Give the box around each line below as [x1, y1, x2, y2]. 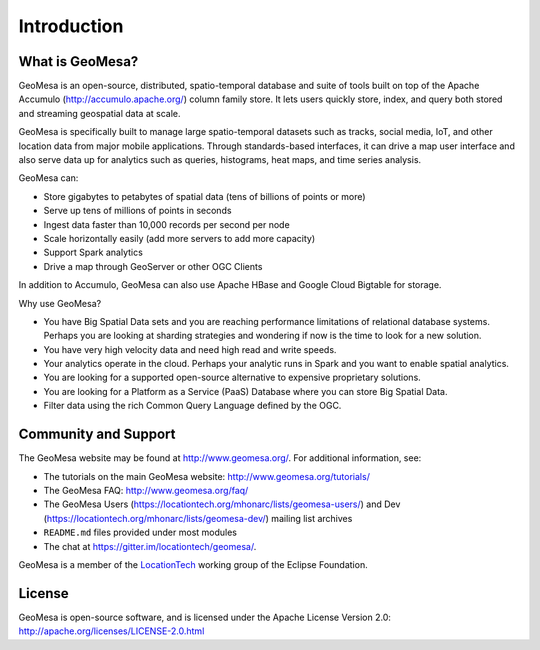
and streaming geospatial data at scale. [18, 107, 181, 119]
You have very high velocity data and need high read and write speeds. [43, 343, 337, 355]
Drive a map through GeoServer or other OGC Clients [43, 260, 263, 272]
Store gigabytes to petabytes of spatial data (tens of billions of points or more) [43, 190, 366, 202]
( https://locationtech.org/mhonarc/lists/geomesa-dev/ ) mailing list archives [43, 512, 353, 524]
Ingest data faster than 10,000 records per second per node [43, 218, 290, 230]
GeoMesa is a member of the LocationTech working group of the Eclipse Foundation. [18, 558, 369, 570]
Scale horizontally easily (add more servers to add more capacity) [43, 232, 316, 244]
